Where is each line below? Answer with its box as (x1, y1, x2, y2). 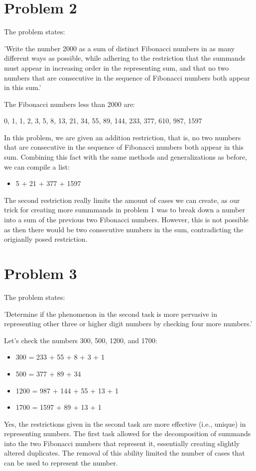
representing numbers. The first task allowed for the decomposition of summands (4, 428, 251, 439)
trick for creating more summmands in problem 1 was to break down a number (4, 204, 245, 215)
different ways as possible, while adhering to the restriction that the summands (4, 53, 246, 63)
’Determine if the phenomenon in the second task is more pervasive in (4, 308, 217, 319)
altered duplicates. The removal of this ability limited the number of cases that (4, 448, 245, 458)
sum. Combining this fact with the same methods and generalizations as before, (4, 152, 247, 162)
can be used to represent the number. (4, 458, 118, 468)
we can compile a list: (4, 161, 70, 172)
